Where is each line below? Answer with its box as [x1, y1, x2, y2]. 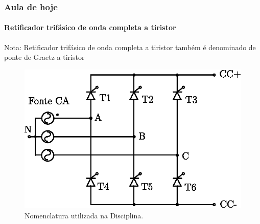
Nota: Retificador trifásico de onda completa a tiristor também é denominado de [4, 41, 256, 52]
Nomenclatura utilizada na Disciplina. [25, 210, 144, 220]
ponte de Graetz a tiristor [4, 52, 85, 62]
